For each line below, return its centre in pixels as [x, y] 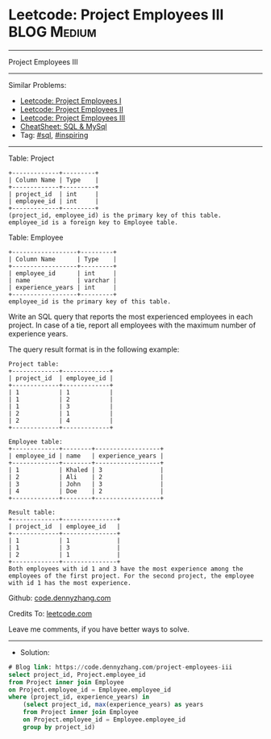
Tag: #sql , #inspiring [54, 135]
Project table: [34, 364]
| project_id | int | [54, 194]
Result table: [32, 512]
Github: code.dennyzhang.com [60, 598]
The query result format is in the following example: [94, 349]
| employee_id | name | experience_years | [86, 456]
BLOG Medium [52, 32]
